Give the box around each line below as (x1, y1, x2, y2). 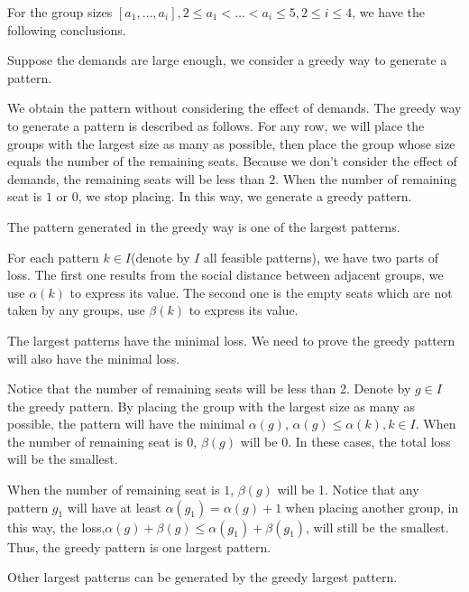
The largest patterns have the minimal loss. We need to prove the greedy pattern (7, 330, 455, 349)
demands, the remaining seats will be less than (7, 169, 265, 188)
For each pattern (7, 247, 99, 266)
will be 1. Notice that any (277, 480, 419, 499)
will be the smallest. (7, 449, 118, 468)
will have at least (67, 497, 161, 516)
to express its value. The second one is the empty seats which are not (69, 282, 453, 301)
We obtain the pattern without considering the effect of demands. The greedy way (7, 98, 462, 117)
